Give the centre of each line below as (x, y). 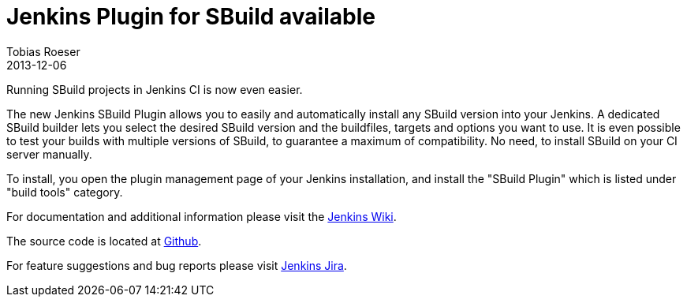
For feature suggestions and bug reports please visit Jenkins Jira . (177, 265)
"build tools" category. (65, 192)
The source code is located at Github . (104, 241)
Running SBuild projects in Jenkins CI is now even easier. (155, 89)
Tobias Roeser (43, 51)
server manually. (49, 154)
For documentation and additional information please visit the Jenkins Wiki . (202, 216)
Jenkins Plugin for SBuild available (191, 17)
